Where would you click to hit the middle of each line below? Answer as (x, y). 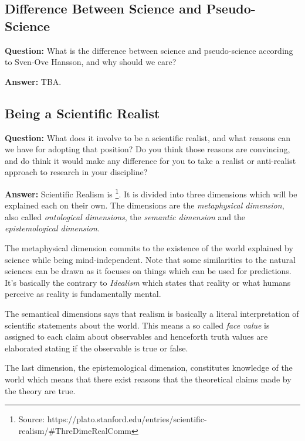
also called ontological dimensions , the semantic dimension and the (125, 216)
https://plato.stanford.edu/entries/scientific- (127, 419)
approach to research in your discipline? (76, 172)
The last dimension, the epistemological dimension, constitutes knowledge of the (149, 367)
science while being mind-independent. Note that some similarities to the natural (150, 259)
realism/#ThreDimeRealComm (75, 430)
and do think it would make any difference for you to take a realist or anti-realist (150, 160)
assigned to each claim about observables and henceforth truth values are (136, 336)
